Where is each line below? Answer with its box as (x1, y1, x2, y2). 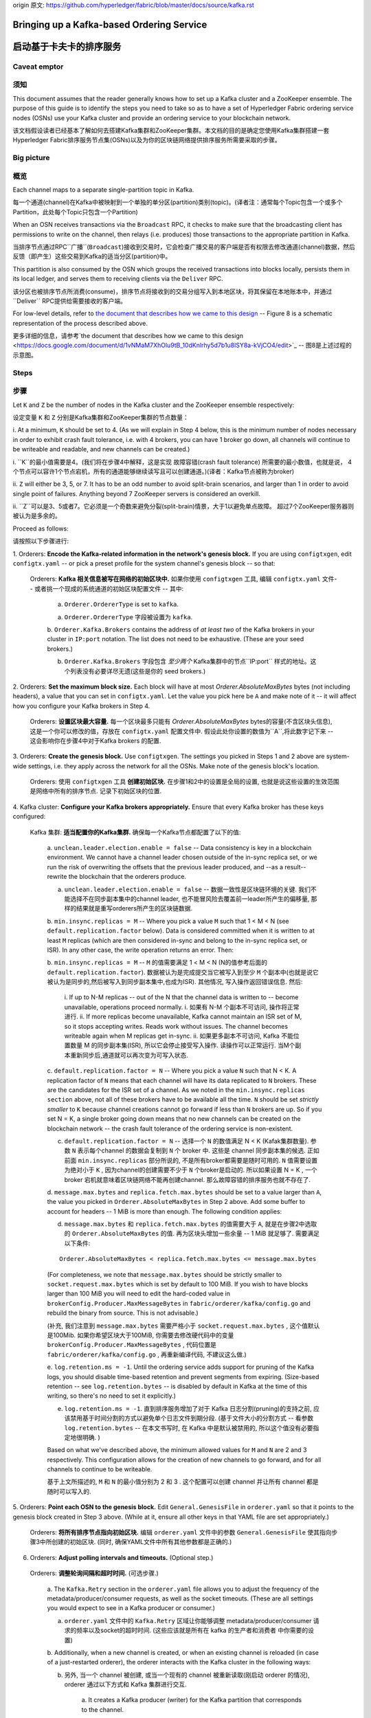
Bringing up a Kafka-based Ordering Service (12, 19, 207, 30)
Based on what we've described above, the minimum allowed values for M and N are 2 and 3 (47, 1446, 307, 1454)
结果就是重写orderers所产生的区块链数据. (76, 904, 193, 913)
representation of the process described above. (12, 319, 148, 327)
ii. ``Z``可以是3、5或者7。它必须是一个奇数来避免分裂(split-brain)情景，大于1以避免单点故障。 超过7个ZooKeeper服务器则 (12, 502, 354, 511)
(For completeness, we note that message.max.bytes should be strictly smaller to (47, 1270, 282, 1278)
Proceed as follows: (12, 524, 69, 533)
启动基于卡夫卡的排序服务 (12, 41, 122, 52)
